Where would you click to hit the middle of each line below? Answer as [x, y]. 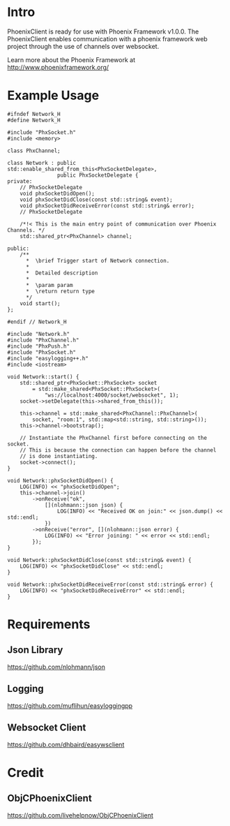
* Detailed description [62, 273]
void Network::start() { [43, 377]
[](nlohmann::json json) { [84, 505]
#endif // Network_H [37, 322]
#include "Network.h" [39, 334]
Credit [25, 773]
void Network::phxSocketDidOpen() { [60, 480]
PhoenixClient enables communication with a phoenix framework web [107, 38]
